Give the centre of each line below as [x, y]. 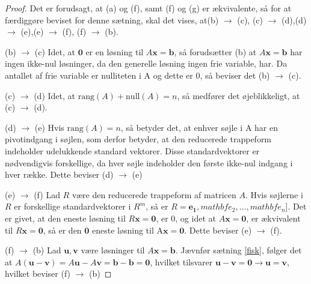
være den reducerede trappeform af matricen [154, 194]
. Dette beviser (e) [218, 230]
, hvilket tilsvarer [181, 261]
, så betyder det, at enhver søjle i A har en [199, 127]
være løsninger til [113, 250]
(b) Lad [47, 250]
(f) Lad [47, 194]
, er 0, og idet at [186, 218]
